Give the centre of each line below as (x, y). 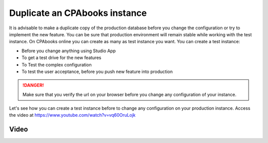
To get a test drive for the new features (62, 58)
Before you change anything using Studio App (69, 51)
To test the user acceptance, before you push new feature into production (97, 71)
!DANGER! (33, 85)
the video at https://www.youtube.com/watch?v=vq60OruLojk (72, 115)
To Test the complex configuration (57, 65)
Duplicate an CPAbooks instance (78, 13)
